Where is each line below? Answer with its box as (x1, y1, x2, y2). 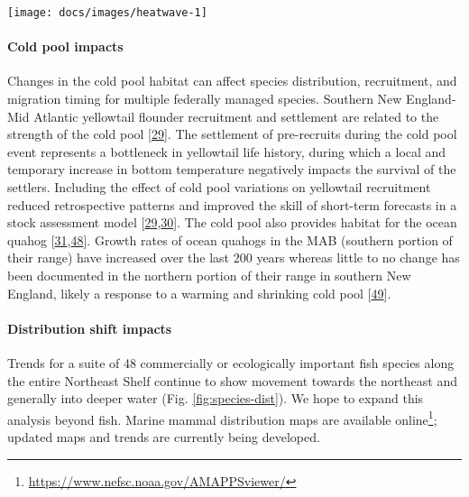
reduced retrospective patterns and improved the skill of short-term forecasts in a (7, 195, 457, 214)
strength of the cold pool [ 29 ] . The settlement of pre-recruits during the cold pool (7, 124, 457, 143)
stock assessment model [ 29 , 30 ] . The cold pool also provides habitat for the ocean (7, 213, 457, 232)
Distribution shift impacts (7, 318, 172, 337)
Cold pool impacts (7, 37, 124, 56)
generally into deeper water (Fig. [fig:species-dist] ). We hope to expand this (7, 389, 424, 408)
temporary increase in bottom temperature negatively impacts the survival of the (7, 160, 456, 179)
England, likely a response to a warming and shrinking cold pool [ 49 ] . (7, 283, 391, 302)
